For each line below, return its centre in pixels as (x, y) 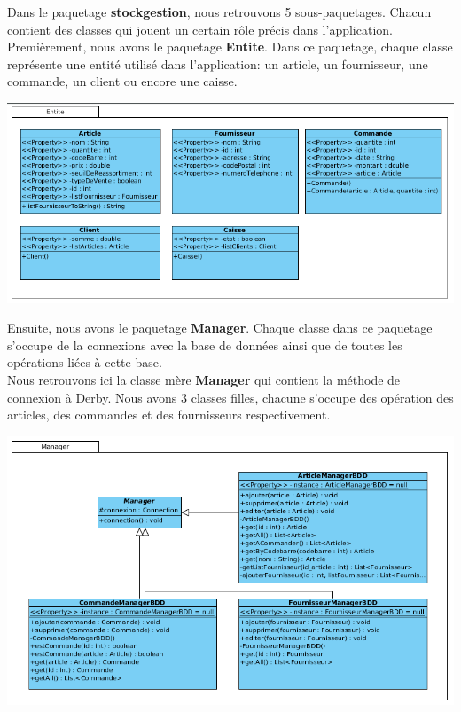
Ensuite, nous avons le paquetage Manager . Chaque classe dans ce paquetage (220, 328)
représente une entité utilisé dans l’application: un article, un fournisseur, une (218, 63)
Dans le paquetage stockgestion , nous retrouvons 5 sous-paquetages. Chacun (219, 12)
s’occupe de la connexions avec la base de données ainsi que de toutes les (205, 344)
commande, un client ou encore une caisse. (122, 81)
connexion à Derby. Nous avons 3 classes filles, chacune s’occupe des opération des (230, 397)
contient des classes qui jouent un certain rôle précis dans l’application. (200, 29)
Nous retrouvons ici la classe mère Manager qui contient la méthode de (204, 379)
